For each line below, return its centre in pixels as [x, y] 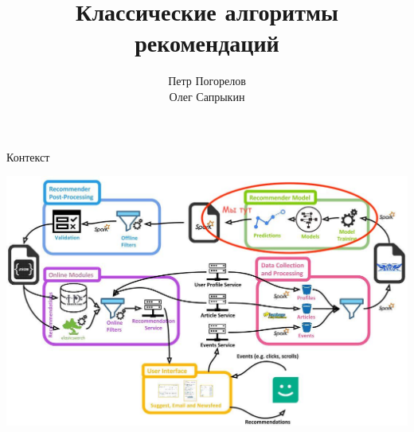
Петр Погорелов [207, 81]
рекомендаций [207, 43]
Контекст [28, 156]
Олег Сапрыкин [207, 96]
